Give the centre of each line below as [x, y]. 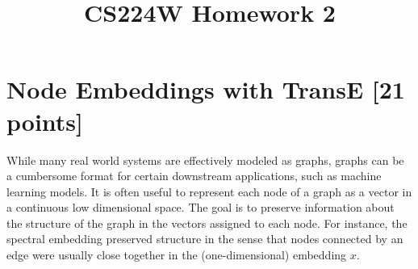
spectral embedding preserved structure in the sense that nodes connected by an [205, 239]
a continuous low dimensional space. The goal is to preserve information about [201, 207]
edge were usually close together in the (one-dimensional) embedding [177, 255]
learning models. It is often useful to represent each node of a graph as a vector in [209, 191]
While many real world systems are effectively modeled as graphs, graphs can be [205, 160]
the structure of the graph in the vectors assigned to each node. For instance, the [207, 223]
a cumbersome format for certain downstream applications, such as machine [194, 176]
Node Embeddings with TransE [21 [206, 89]
